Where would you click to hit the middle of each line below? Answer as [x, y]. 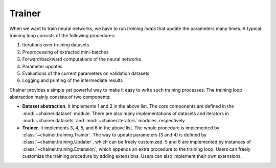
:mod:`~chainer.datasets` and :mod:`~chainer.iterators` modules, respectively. [104, 121]
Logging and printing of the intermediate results [73, 80]
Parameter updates [42, 66]
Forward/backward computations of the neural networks [82, 59]
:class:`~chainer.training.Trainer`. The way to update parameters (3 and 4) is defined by [114, 135]
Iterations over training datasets [56, 45]
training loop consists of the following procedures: [62, 35]
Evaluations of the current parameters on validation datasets [86, 73]
